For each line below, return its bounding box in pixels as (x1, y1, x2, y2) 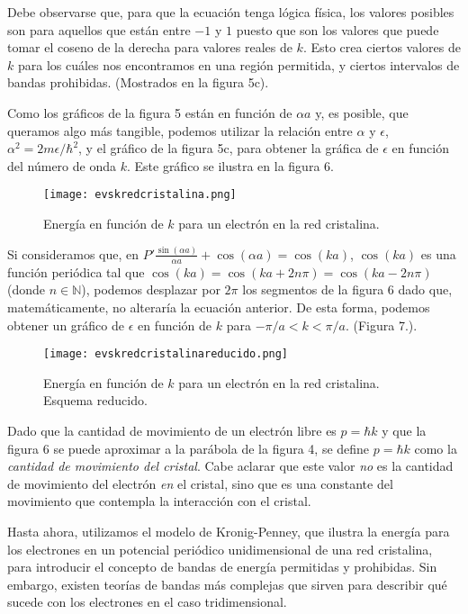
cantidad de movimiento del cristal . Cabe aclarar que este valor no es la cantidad (7, 456, 454, 475)
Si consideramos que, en (7, 244, 139, 263)
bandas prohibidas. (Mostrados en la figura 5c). (7, 73, 269, 92)
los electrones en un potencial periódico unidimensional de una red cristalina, (7, 539, 433, 558)
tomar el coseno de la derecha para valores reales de (7, 38, 292, 57)
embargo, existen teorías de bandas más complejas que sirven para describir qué (7, 574, 447, 593)
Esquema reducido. (43, 391, 148, 410)
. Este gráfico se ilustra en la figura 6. (126, 156, 334, 175)
